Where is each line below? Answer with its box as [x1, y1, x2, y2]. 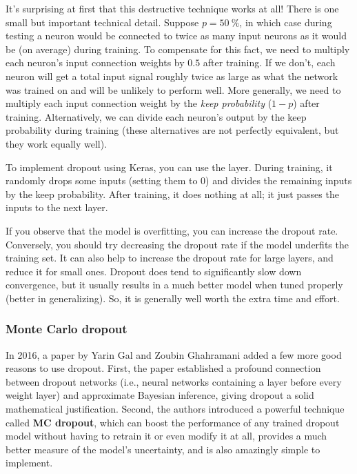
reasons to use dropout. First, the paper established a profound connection [6, 361, 321, 375]
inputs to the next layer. [6, 200, 108, 215]
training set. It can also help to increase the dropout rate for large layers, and [6, 250, 334, 265]
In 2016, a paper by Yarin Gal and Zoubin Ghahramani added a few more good [6, 347, 342, 362]
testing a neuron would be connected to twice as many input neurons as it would [6, 28, 347, 43]
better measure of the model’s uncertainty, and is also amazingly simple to [6, 442, 320, 456]
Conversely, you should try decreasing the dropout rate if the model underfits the [6, 237, 349, 251]
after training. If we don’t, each [203, 55, 336, 70]
